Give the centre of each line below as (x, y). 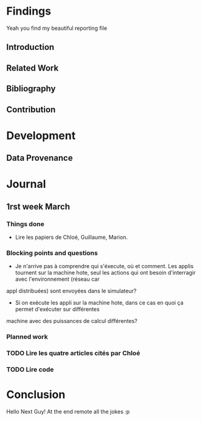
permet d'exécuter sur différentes (57, 310)
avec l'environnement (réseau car (57, 279)
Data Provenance (40, 158)
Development (41, 136)
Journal (26, 184)
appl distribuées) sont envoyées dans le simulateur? (71, 291)
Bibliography (31, 89)
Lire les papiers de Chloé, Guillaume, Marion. (71, 237)
